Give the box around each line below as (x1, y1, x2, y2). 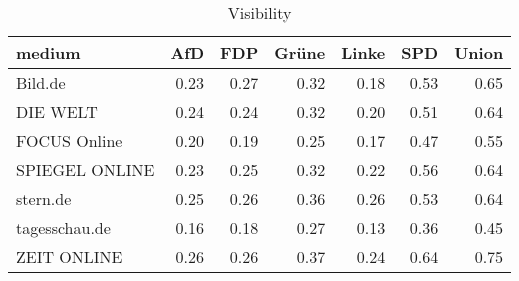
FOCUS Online (16, 129, 123, 152)
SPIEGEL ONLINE (16, 158, 155, 181)
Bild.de (16, 71, 66, 94)
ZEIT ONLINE (16, 245, 123, 268)
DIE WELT (16, 100, 98, 123)
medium (16, 41, 81, 64)
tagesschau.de (16, 216, 111, 239)
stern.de (16, 187, 72, 210)
